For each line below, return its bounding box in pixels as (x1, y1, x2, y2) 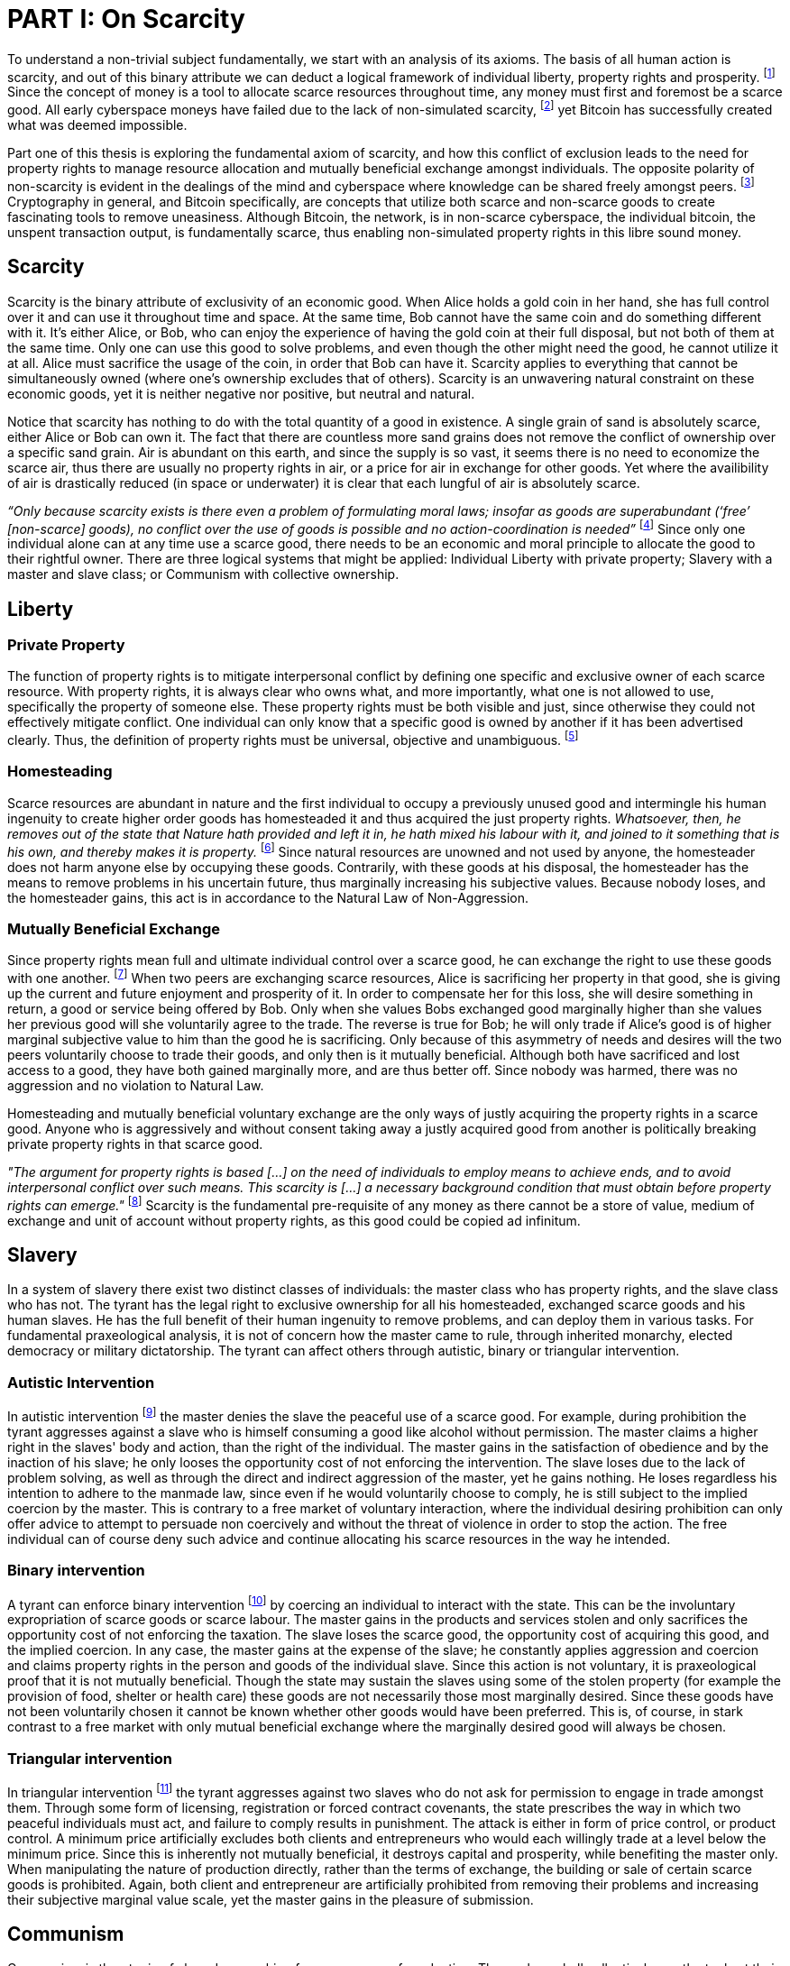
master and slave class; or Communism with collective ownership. (7, 566, 400, 583)
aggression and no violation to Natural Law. (7, 1077, 264, 1093)
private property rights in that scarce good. (7, 1135, 263, 1152)
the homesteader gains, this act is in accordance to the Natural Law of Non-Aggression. (7, 889, 529, 905)
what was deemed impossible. (7, 117, 188, 133)
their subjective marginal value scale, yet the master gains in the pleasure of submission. (7, 1891, 534, 1907)
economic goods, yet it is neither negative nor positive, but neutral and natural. (7, 385, 475, 401)
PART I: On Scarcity (7, 4, 245, 34)
